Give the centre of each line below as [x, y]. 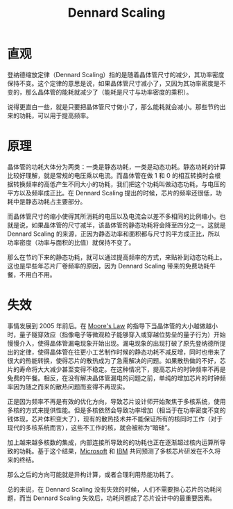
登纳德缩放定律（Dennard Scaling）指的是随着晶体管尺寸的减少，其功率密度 [116, 74]
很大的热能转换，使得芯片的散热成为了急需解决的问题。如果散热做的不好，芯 [116, 360]
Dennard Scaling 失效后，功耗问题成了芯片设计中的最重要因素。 [124, 498]
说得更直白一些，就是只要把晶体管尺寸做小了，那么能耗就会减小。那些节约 [113, 106]
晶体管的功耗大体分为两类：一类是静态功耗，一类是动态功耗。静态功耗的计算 [116, 167]
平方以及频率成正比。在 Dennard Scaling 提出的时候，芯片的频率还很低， [112, 193]
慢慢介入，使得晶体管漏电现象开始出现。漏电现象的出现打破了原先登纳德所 [113, 343]
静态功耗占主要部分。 [56, 201]
